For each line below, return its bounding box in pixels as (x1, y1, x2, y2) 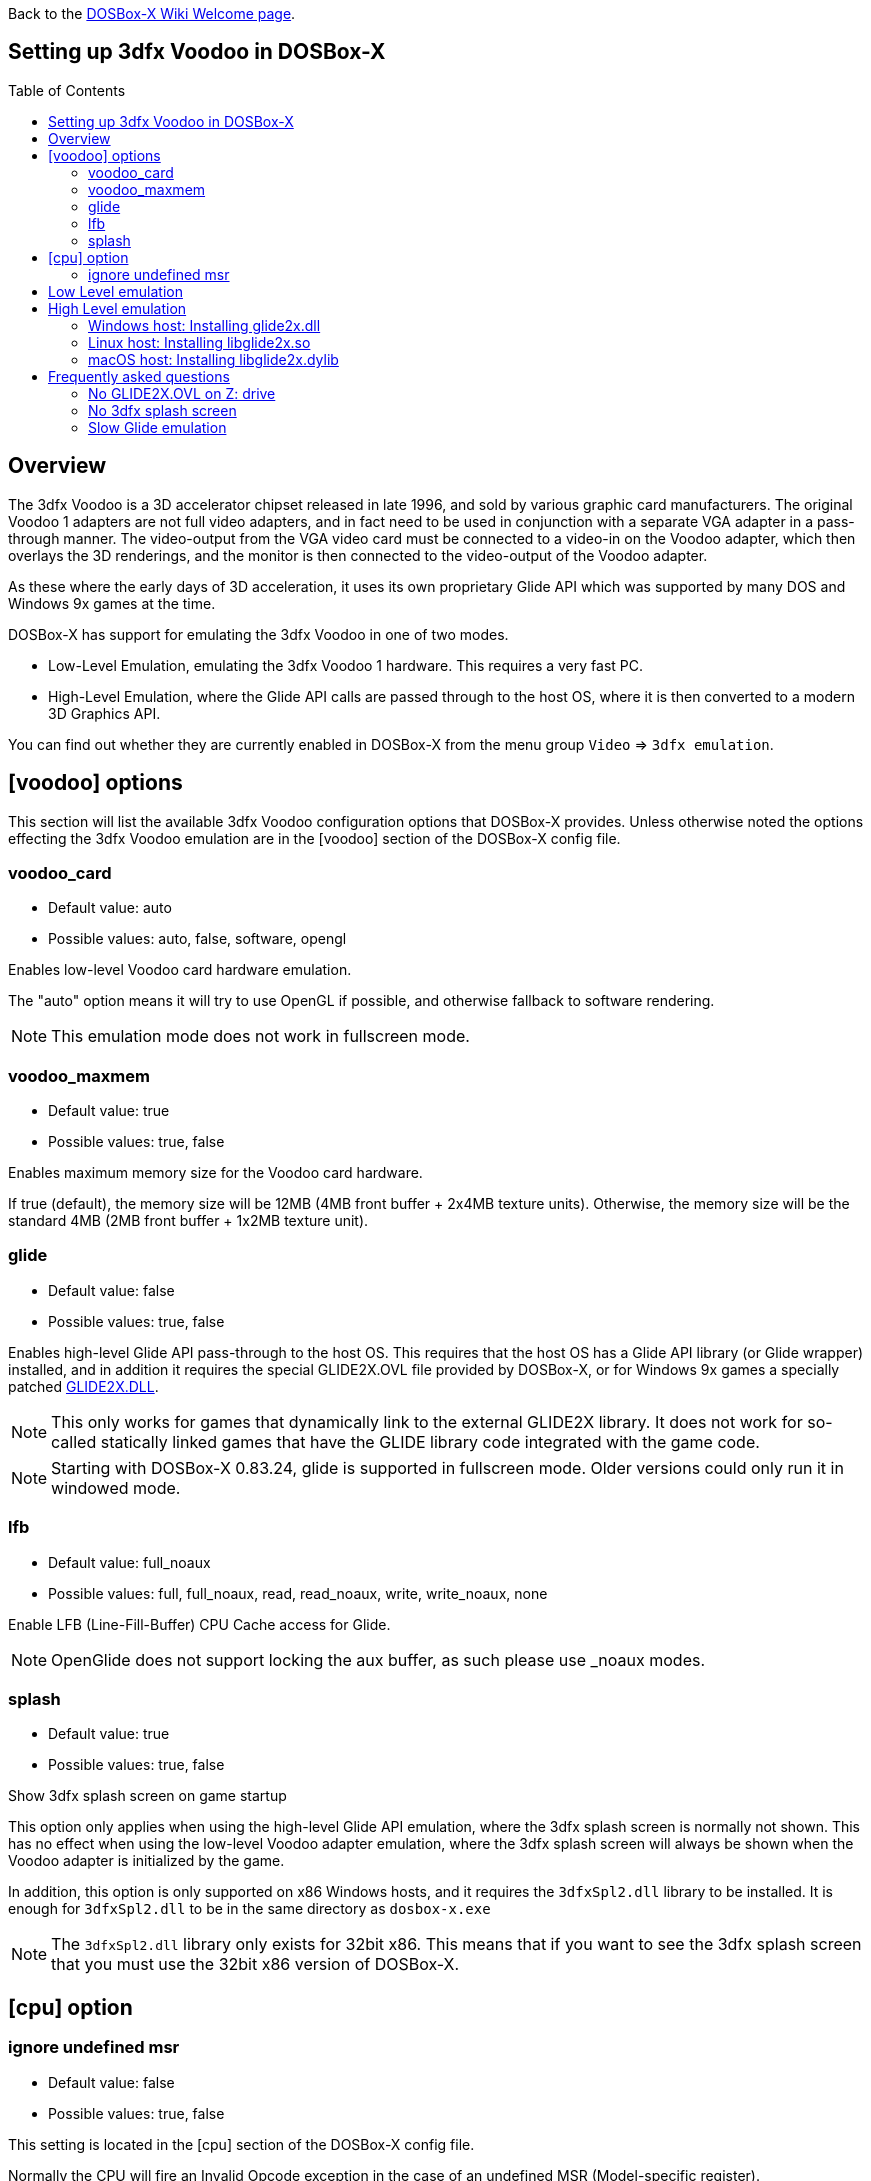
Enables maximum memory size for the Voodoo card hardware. (8, 1164, 423, 1182)
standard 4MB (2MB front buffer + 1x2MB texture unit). (8, 1212, 369, 1230)
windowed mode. (51, 1477, 181, 1498)
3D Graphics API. (48, 704, 161, 722)
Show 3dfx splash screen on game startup (8, 1787, 287, 1805)
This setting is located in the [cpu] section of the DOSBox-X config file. (8, 2135, 475, 2153)
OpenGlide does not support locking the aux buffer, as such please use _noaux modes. (51, 1649, 706, 1670)
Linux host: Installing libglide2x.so (88, 333, 311, 351)
